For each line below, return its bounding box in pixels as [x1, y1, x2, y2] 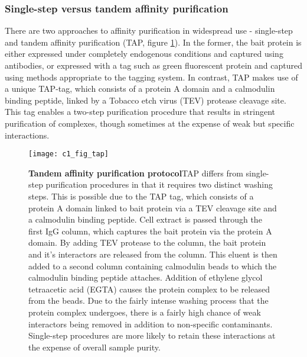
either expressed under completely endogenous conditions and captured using [5, 47, 283, 60]
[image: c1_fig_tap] [28, 150, 109, 159]
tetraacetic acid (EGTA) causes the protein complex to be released [28, 282, 270, 295]
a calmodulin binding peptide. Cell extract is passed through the [28, 213, 262, 226]
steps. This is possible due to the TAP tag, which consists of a [28, 190, 254, 202]
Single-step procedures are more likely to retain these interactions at [28, 329, 276, 342]
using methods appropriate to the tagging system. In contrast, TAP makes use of [5, 70, 298, 83]
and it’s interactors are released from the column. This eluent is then [28, 247, 277, 260]
